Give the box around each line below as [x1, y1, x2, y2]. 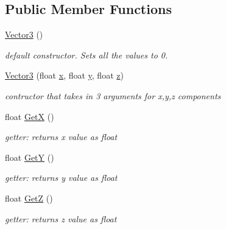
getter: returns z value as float [5, 212, 117, 225]
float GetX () [5, 110, 54, 122]
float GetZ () [5, 191, 53, 204]
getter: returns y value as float [5, 171, 118, 184]
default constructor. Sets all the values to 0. [5, 48, 168, 61]
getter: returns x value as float [5, 130, 118, 143]
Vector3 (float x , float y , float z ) [5, 69, 124, 82]
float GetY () [5, 150, 54, 163]
